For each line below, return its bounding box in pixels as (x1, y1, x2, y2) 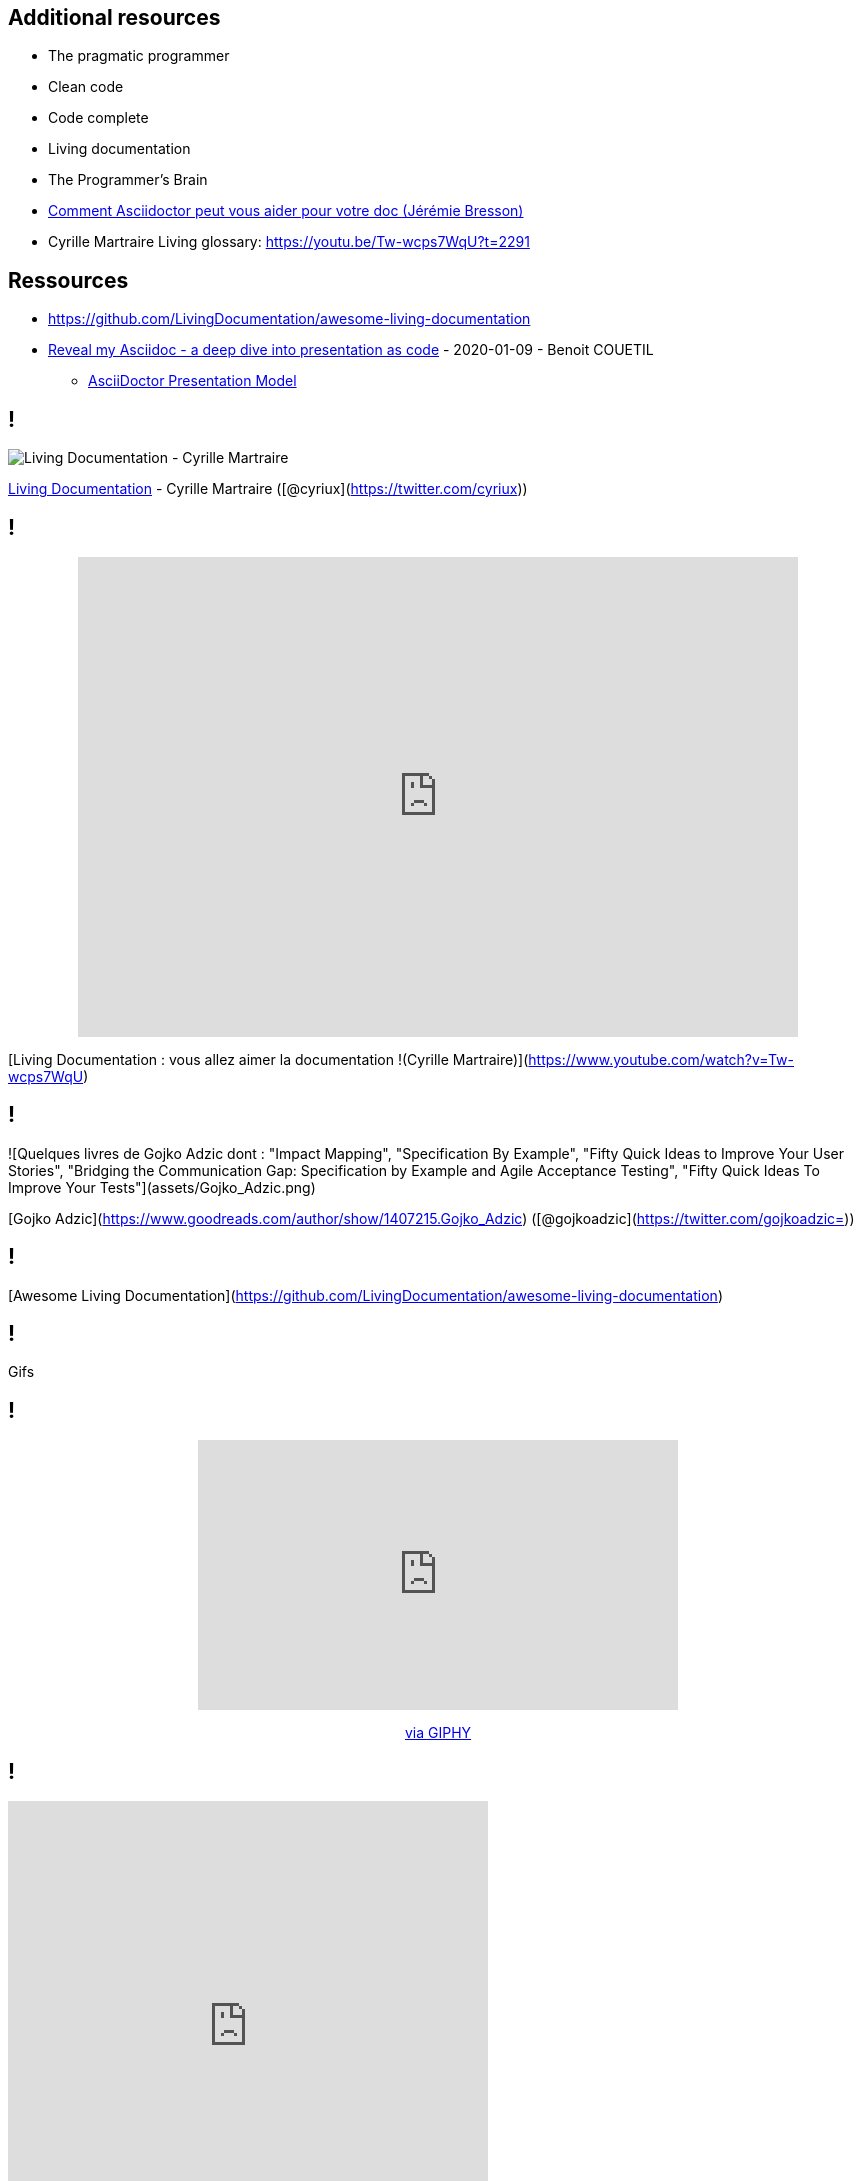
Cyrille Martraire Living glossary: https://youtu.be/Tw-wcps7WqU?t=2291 (48, 233, 530, 251)
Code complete (48, 109, 149, 127)
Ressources (8, 267, 129, 293)
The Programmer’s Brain (48, 171, 208, 189)
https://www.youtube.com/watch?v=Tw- (528, 1050, 795, 1068)
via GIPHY (404, 1724, 472, 1742)
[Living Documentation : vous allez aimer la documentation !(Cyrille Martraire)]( (8, 1050, 529, 1068)
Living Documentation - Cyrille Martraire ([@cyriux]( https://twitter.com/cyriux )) (8, 480, 528, 498)
